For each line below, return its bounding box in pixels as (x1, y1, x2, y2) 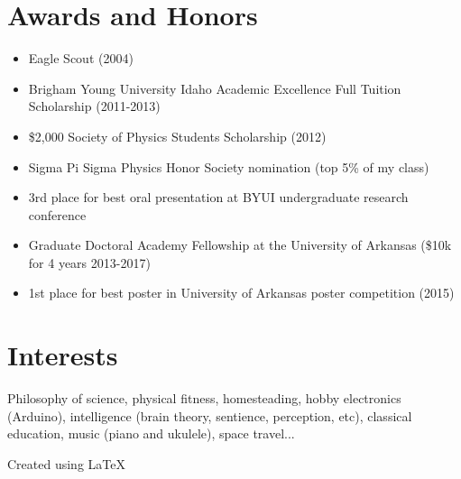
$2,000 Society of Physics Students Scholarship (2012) (28, 126, 327, 145)
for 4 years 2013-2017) (28, 253, 151, 272)
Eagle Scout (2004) (28, 49, 134, 68)
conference (28, 205, 87, 224)
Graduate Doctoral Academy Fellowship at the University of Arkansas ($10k (28, 235, 452, 254)
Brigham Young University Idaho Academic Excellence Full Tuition (28, 78, 401, 97)
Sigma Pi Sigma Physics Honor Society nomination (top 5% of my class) (28, 157, 429, 176)
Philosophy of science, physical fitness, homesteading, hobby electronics (7, 389, 401, 408)
